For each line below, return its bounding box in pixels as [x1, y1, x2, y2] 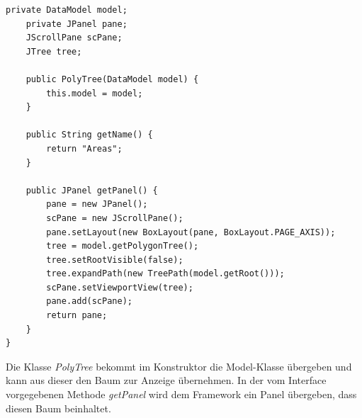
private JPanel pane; [26, 18, 128, 29]
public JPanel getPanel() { [26, 185, 158, 196]
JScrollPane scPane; [26, 33, 123, 43]
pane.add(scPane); [46, 296, 132, 307]
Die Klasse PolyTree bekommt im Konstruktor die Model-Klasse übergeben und [6, 358, 352, 373]
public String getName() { [26, 130, 153, 140]
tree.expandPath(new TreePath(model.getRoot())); [46, 269, 285, 279]
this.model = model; [46, 88, 143, 98]
